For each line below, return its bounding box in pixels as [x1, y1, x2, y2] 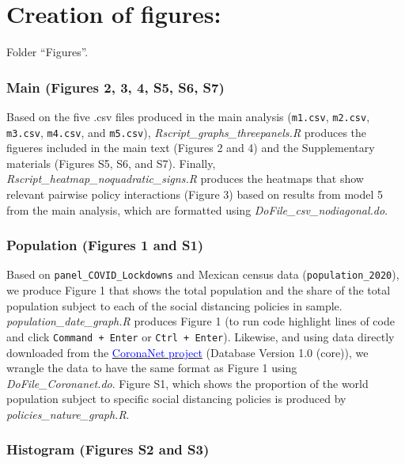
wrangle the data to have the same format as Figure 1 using [6, 359, 297, 376]
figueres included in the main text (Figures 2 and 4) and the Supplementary [6, 139, 375, 156]
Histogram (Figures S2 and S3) [6, 439, 210, 459]
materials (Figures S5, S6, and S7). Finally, [6, 154, 216, 171]
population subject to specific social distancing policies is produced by [6, 390, 346, 407]
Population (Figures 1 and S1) [6, 235, 204, 255]
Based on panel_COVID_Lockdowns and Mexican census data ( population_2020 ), [6, 266, 399, 283]
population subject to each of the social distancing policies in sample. [6, 297, 343, 314]
